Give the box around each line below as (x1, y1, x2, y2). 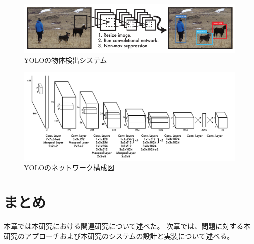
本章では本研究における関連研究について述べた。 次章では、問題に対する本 (4, 221, 251, 231)
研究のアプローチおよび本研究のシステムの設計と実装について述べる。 (4, 230, 234, 241)
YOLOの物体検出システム (24, 55, 107, 65)
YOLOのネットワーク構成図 (24, 162, 115, 173)
